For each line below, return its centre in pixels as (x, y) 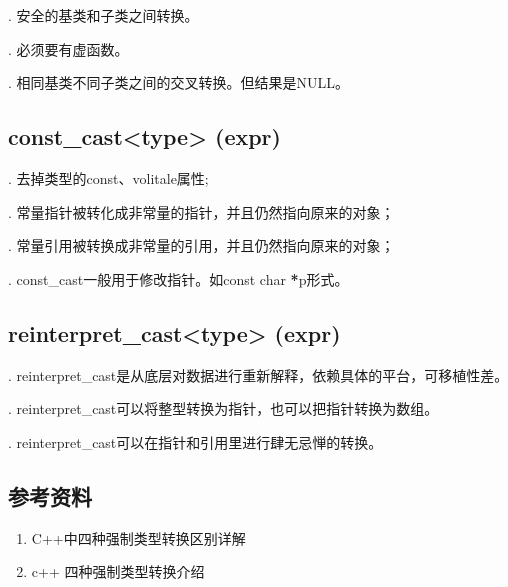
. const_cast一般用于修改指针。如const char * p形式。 (178, 278)
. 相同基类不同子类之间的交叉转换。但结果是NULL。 (179, 82)
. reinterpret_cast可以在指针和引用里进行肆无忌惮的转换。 (195, 441)
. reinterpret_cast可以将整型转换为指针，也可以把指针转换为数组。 (223, 408)
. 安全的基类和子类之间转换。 (103, 15)
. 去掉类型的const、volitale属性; (108, 177)
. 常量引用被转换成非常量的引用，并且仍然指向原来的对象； (201, 245)
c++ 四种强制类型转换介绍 (118, 571)
